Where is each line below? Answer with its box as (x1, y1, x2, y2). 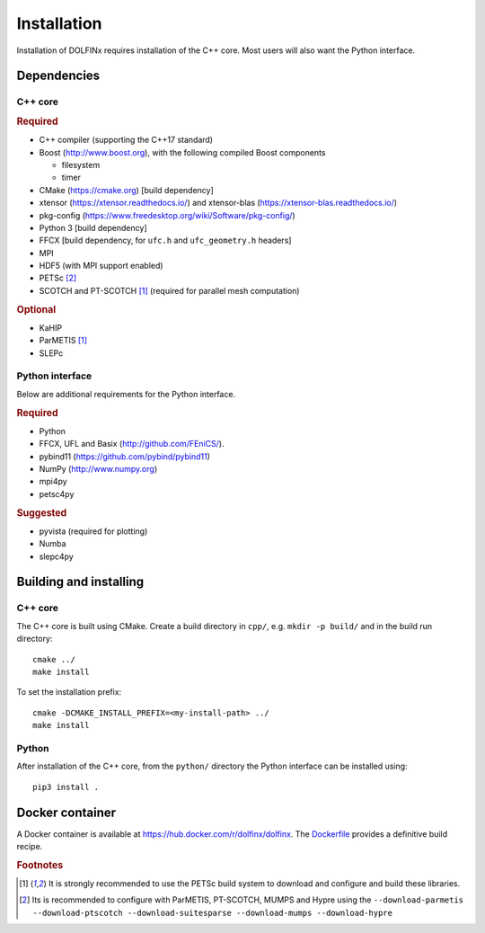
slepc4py (39, 551, 74, 562)
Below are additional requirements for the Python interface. (16, 388, 236, 399)
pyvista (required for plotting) (39, 526, 148, 537)
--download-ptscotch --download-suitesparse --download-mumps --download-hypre (32, 908, 392, 918)
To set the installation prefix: (16, 687, 122, 698)
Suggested (16, 506, 67, 519)
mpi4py (39, 476, 67, 487)
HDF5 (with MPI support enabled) (39, 261, 163, 271)
